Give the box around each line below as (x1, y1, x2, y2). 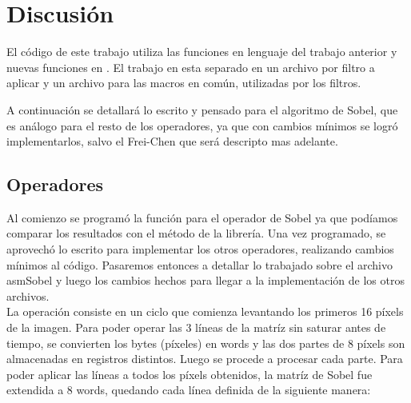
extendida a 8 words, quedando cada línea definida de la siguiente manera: (6, 381, 371, 398)
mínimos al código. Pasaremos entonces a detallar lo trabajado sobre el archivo (6, 256, 393, 273)
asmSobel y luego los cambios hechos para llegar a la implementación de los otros (6, 272, 405, 289)
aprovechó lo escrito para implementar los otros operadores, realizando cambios (6, 241, 394, 257)
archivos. (6, 287, 50, 304)
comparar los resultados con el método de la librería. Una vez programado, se (6, 225, 386, 241)
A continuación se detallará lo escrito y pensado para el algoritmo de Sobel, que (6, 101, 398, 118)
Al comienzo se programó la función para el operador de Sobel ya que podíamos (6, 209, 398, 225)
